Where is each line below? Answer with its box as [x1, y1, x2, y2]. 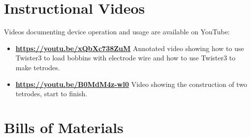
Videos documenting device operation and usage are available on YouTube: [4, 27, 230, 37]
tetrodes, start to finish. [15, 88, 88, 99]
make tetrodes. [15, 62, 60, 72]
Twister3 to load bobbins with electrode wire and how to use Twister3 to [15, 53, 236, 63]
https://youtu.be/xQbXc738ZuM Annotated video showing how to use [15, 43, 244, 53]
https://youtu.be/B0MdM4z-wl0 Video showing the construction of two [15, 79, 248, 89]
